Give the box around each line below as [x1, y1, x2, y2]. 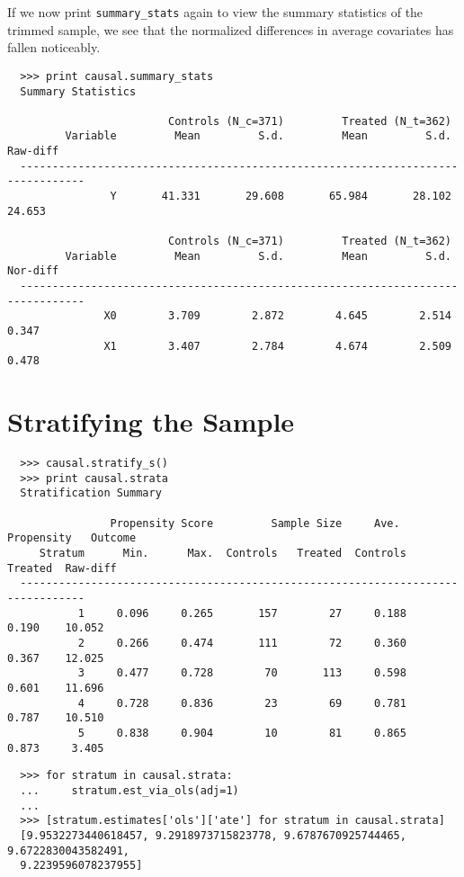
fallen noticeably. [7, 38, 101, 57]
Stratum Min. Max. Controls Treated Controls [39, 547, 406, 560]
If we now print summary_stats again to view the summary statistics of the [7, 3, 424, 21]
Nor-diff [7, 264, 59, 278]
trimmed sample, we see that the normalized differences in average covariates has [7, 20, 454, 39]
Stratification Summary [20, 487, 162, 500]
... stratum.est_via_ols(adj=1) [20, 783, 239, 797]
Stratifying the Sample [7, 403, 295, 440]
